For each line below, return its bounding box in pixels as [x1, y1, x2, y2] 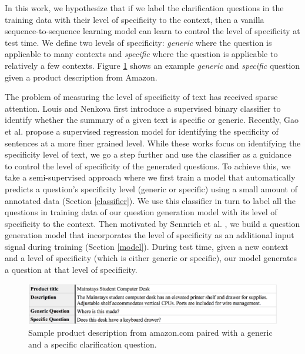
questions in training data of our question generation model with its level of [5, 206, 277, 218]
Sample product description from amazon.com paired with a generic [28, 326, 273, 338]
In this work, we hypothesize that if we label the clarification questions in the [5, 2, 284, 14]
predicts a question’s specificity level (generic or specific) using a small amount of [5, 182, 298, 195]
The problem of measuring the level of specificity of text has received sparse [5, 91, 278, 103]
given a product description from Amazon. [5, 71, 157, 83]
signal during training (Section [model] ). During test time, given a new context [5, 240, 289, 252]
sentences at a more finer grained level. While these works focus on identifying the [5, 136, 301, 149]
